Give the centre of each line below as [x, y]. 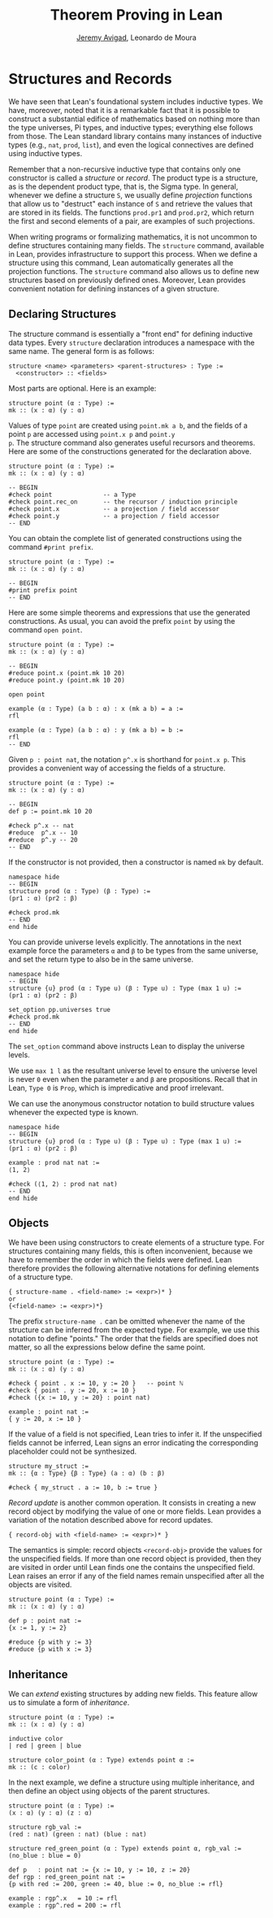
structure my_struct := [49, 1467]
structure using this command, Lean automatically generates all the [121, 263]
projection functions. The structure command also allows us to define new [134, 271]
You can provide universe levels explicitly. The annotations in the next [125, 942]
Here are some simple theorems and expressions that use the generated [129, 612]
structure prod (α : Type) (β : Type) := [80, 891]
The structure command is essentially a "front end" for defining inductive [131, 333]
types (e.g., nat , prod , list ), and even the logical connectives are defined [131, 145]
